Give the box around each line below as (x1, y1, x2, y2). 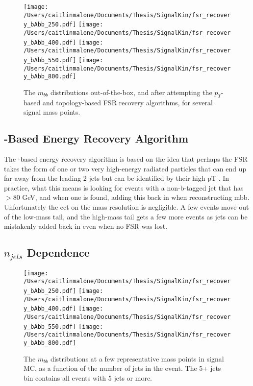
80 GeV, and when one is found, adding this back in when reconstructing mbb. (13, 192, 250, 202)
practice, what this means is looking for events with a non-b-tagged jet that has (4, 182, 244, 193)
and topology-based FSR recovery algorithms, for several (42, 97, 213, 107)
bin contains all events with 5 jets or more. (24, 372, 152, 383)
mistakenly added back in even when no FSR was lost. (4, 221, 168, 231)
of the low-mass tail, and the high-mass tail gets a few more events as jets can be (4, 211, 248, 221)
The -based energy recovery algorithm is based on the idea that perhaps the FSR (4, 154, 248, 164)
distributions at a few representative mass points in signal (50, 353, 224, 363)
